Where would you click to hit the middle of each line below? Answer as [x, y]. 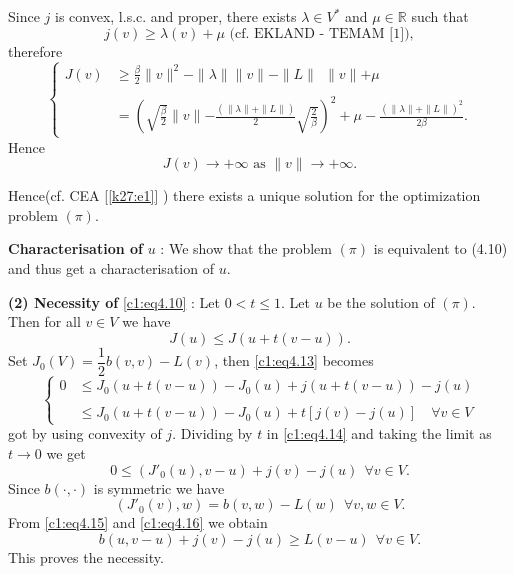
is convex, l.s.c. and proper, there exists [176, 16]
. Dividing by [212, 433]
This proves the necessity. [86, 556]
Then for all [44, 321]
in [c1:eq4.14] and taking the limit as [379, 433]
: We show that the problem [246, 248]
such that [440, 16]
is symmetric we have [159, 487]
